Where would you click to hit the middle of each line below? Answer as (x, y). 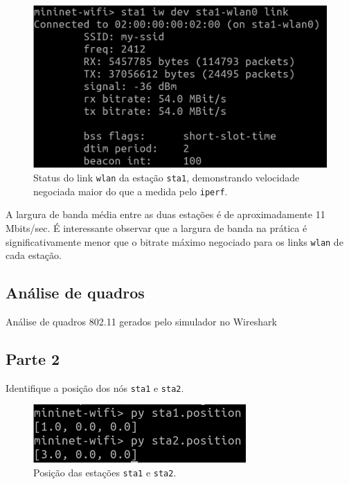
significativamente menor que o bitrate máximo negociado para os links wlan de (174, 241)
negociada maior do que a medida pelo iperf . (131, 191)
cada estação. (34, 255)
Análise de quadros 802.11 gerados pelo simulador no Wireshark (141, 321)
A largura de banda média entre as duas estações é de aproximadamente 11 (165, 214)
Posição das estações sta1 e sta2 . (105, 473)
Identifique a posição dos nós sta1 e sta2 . (95, 387)
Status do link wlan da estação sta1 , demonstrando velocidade (167, 178)
